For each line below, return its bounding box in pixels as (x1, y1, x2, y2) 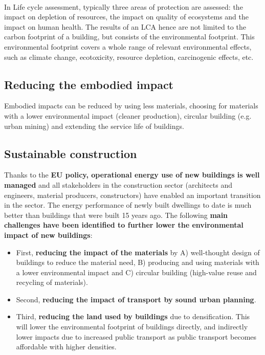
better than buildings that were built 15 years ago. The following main (4, 209, 228, 220)
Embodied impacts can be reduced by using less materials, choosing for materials (4, 100, 258, 111)
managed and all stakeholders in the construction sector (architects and (4, 179, 232, 190)
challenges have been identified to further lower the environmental (4, 219, 244, 230)
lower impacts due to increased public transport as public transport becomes (16, 331, 257, 342)
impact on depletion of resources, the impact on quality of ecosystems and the (4, 11, 249, 22)
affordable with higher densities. (16, 341, 117, 352)
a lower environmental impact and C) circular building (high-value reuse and (16, 267, 257, 277)
